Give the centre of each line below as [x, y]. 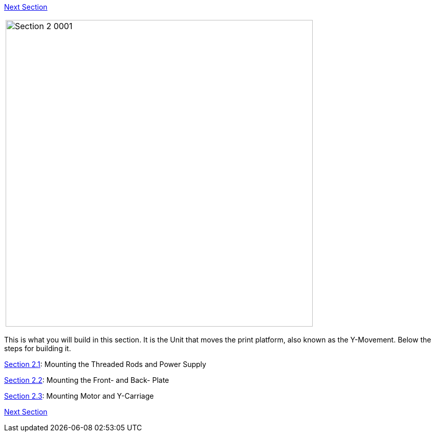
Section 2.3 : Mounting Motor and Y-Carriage [79, 396]
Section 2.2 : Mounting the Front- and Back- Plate [87, 380]
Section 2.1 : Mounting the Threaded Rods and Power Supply [105, 364]
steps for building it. [38, 348]
